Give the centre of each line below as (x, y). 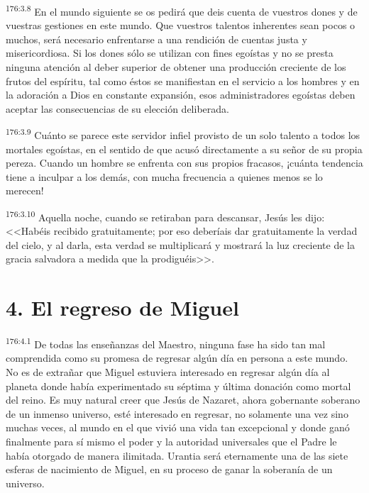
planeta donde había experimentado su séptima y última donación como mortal (178, 386)
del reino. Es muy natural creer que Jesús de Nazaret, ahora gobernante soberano (183, 400)
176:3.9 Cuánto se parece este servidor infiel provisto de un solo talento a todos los (183, 134)
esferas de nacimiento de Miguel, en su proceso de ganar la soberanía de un (169, 469)
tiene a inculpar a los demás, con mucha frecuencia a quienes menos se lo (164, 176)
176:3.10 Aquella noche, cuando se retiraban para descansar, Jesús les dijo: (165, 216)
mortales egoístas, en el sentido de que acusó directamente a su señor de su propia (184, 149)
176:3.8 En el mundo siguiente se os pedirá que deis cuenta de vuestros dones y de (182, 10)
